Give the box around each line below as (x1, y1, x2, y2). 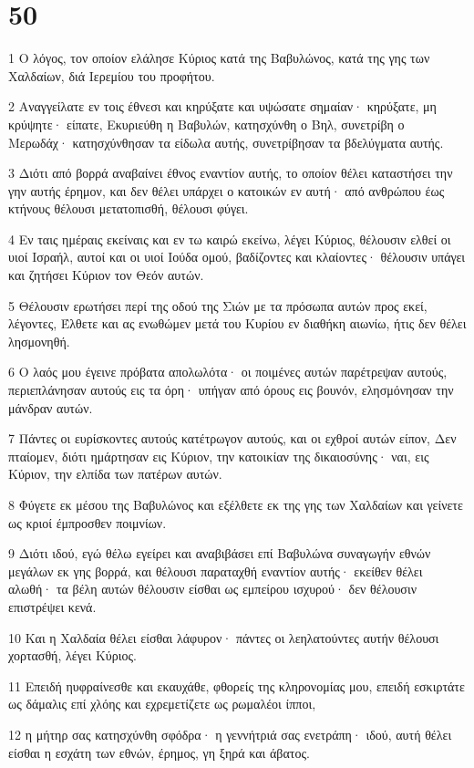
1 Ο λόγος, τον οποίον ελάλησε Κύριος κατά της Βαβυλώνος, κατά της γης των (8, 48, 430, 67)
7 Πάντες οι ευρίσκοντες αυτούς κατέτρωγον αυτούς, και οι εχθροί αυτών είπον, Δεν (8, 429, 457, 448)
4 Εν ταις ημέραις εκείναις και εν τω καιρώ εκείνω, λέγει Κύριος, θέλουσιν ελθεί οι (8, 229, 451, 248)
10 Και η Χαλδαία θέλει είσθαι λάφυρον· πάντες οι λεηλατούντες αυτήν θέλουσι (8, 628, 439, 647)
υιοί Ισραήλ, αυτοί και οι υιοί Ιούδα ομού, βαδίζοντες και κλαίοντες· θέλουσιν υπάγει (8, 247, 466, 266)
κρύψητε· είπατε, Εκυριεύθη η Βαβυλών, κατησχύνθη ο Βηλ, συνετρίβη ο (8, 114, 405, 133)
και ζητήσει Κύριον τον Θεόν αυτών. (8, 265, 204, 285)
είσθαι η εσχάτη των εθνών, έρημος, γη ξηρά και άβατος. (8, 742, 310, 762)
